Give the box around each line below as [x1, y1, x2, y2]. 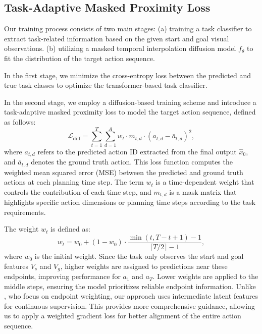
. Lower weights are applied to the [152, 271, 258, 282]
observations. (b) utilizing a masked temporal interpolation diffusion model [4, 43, 236, 53]
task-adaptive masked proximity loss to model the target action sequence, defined [4, 106, 256, 117]
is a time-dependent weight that [155, 177, 254, 187]
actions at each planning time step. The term [4, 177, 144, 187]
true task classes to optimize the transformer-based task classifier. [4, 80, 207, 90]
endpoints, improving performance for [4, 271, 121, 282]
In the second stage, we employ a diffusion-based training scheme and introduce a [4, 96, 256, 107]
